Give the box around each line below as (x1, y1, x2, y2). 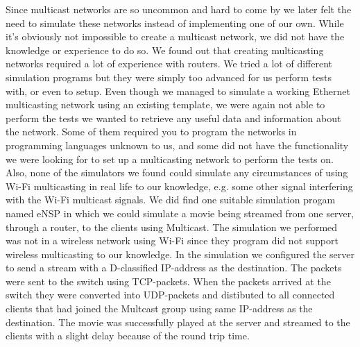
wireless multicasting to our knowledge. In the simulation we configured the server (6, 246, 354, 261)
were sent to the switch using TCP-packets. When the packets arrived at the (6, 273, 331, 288)
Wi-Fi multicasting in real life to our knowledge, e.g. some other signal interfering (6, 178, 353, 193)
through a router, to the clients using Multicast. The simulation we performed (6, 219, 338, 234)
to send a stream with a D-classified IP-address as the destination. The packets (6, 260, 342, 275)
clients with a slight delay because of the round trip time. (6, 328, 250, 343)
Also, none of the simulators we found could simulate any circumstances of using (6, 165, 348, 180)
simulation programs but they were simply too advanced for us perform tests (6, 69, 332, 84)
